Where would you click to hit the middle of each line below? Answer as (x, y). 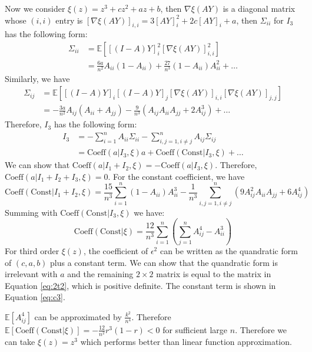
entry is (69, 20)
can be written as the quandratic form (229, 250)
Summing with (31, 212)
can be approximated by (78, 316)
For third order (32, 250)
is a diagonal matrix (259, 8)
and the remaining (100, 274)
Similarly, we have (37, 78)
